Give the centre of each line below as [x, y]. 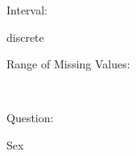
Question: [30, 118]
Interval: [27, 10]
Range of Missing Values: [68, 64]
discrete [25, 37]
